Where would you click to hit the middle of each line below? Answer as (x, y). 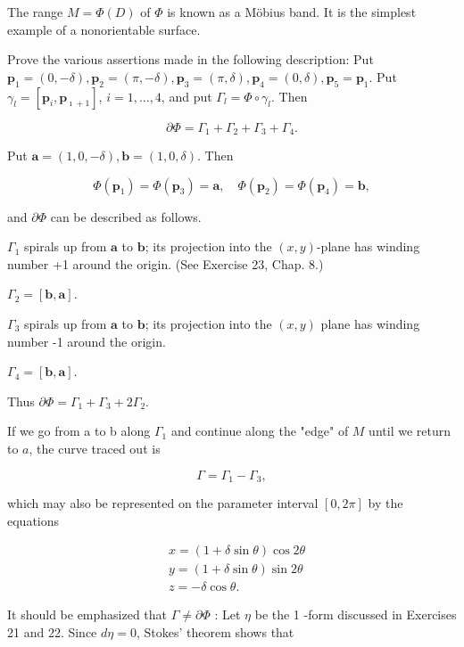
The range (35, 12)
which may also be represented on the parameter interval (163, 503)
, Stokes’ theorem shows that (215, 631)
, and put (186, 96)
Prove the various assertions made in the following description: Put (191, 59)
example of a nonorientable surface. (104, 29)
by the (385, 503)
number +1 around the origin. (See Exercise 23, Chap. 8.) (166, 263)
